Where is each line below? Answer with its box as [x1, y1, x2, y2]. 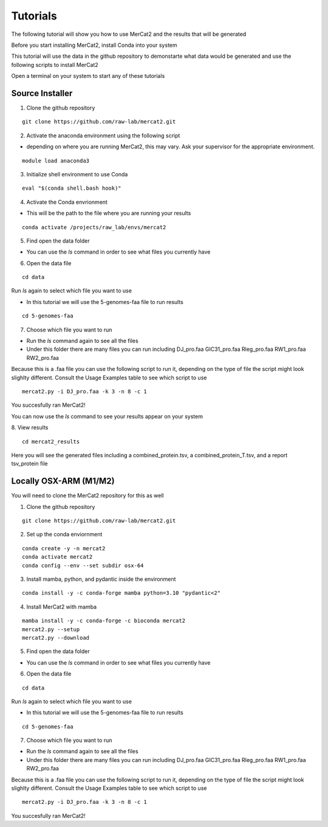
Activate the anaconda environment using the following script [26, 131, 180, 139]
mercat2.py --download [22, 634, 90, 641]
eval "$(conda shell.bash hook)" [22, 185, 121, 192]
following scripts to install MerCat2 [11, 61, 98, 68]
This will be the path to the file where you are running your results [26, 210, 191, 217]
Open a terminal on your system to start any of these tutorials [11, 72, 165, 80]
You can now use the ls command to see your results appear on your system [11, 412, 203, 420]
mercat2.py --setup [22, 626, 80, 632]
